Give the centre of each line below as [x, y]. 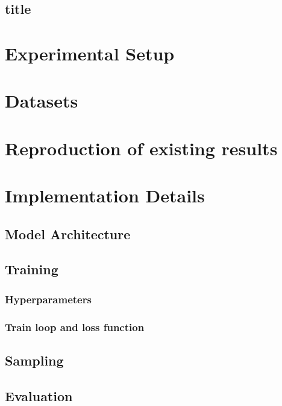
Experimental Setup [90, 53]
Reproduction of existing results [141, 148]
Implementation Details [105, 195]
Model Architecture [68, 234]
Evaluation [39, 395]
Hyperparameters [48, 299]
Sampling [34, 360]
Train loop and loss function [75, 327]
